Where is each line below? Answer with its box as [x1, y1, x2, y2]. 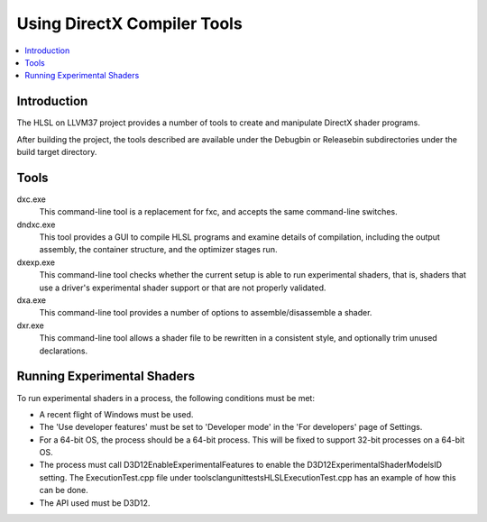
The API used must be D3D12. [39, 497, 151, 508]
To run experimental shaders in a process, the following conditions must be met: [16, 392, 316, 403]
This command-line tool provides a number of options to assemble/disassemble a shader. [39, 307, 372, 318]
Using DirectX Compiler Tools [16, 14, 243, 33]
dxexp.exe [16, 257, 56, 268]
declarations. [39, 345, 88, 356]
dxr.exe [16, 320, 44, 331]
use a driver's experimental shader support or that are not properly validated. [39, 282, 326, 293]
